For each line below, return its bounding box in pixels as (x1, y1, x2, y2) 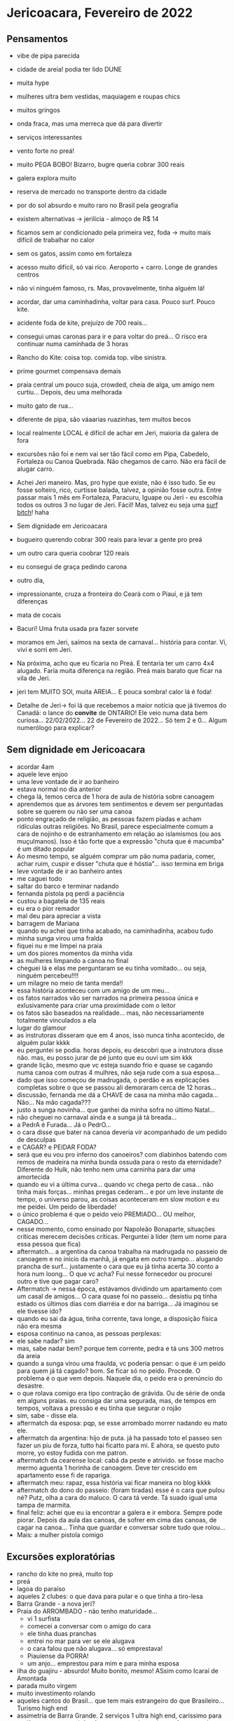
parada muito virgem (16, 1681, 77, 1689)
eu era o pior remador (16, 904, 80, 912)
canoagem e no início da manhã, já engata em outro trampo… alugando (16, 1254, 223, 1263)
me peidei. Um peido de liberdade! (16, 1202, 117, 1211)
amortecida (16, 1172, 50, 1181)
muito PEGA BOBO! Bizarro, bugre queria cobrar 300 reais (16, 160, 185, 168)
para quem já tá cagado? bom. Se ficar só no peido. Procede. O (16, 1367, 201, 1375)
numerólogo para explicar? (16, 724, 95, 731)
